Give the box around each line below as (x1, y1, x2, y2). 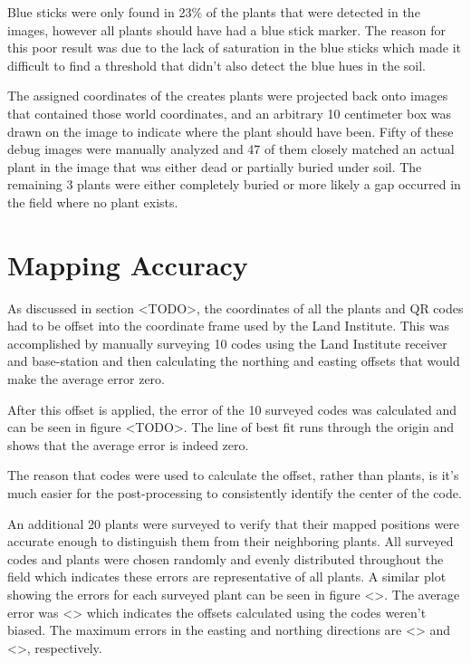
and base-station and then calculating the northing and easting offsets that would (7, 351, 460, 370)
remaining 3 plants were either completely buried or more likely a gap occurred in (7, 175, 461, 194)
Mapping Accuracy (7, 245, 248, 283)
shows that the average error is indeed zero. (7, 435, 249, 454)
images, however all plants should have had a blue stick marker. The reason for (7, 20, 446, 39)
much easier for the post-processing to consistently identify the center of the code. (7, 484, 462, 502)
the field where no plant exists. (7, 192, 178, 211)
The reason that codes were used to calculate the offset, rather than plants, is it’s (7, 466, 459, 485)
